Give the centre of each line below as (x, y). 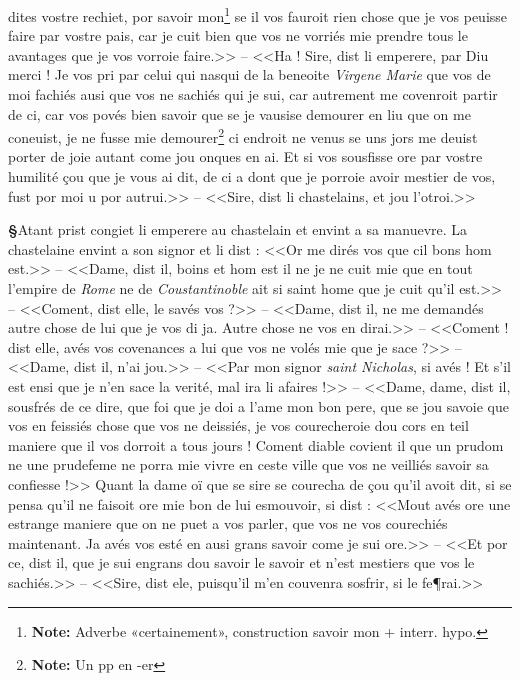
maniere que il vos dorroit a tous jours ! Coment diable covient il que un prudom (256, 444)
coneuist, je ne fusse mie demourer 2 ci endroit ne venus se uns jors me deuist (243, 135)
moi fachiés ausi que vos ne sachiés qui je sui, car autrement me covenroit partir (253, 94)
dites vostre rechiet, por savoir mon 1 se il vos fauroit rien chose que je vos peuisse (258, 14)
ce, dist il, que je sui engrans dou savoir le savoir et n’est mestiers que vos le (241, 562)
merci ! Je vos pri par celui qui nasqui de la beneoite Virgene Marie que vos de (249, 74)
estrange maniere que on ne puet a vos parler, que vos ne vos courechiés (228, 523)
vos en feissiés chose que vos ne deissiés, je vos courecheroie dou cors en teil (238, 425)
